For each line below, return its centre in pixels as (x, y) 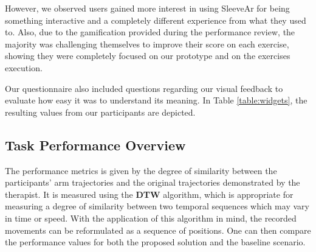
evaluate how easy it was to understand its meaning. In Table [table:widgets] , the (156, 100)
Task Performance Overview (95, 145)
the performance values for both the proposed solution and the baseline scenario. (155, 242)
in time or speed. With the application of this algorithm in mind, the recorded (151, 218)
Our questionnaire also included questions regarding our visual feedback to (144, 88)
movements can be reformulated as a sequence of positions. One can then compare (158, 230)
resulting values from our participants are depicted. (100, 112)
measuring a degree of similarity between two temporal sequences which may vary (157, 206)
